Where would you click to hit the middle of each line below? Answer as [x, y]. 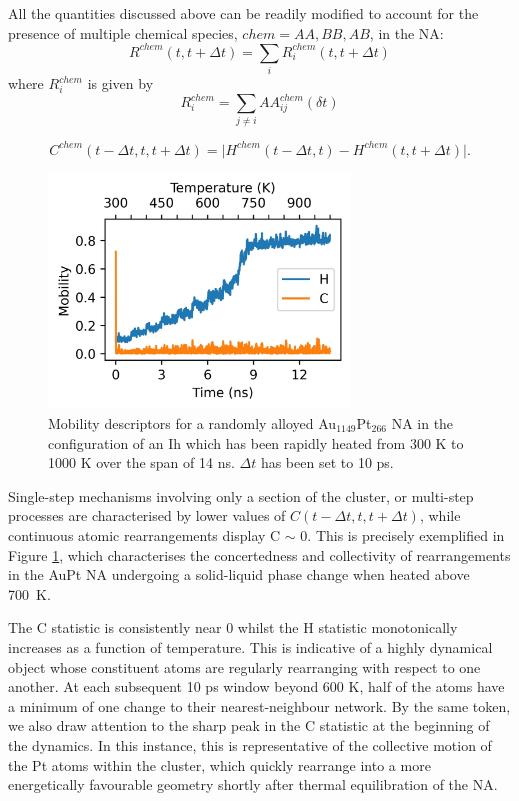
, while [440, 515]
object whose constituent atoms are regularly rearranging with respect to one [244, 666]
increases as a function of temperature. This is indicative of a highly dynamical [250, 646]
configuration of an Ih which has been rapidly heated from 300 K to [256, 442]
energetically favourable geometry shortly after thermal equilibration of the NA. [253, 784]
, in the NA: [406, 32]
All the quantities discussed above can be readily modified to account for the [243, 13]
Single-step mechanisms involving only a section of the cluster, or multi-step [241, 495]
